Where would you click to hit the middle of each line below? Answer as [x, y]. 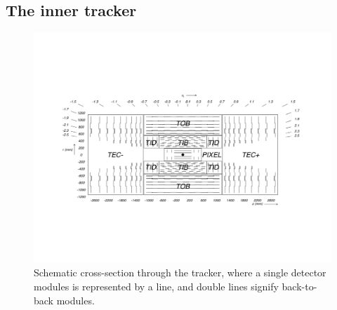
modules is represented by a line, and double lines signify [156, 286]
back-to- [299, 286]
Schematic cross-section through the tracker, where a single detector [180, 272]
